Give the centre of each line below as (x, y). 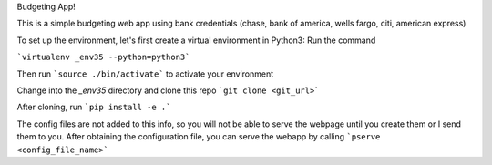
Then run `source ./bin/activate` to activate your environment (145, 74)
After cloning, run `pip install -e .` (94, 107)
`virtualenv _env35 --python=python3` (103, 57)
